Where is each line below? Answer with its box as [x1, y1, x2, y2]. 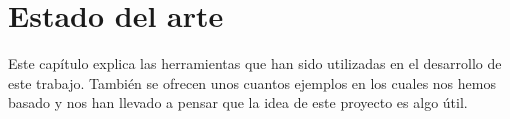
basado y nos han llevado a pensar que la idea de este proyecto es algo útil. [8, 92, 468, 113]
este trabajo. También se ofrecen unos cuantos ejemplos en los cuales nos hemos [8, 72, 496, 93]
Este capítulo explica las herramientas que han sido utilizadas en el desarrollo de [8, 53, 502, 74]
